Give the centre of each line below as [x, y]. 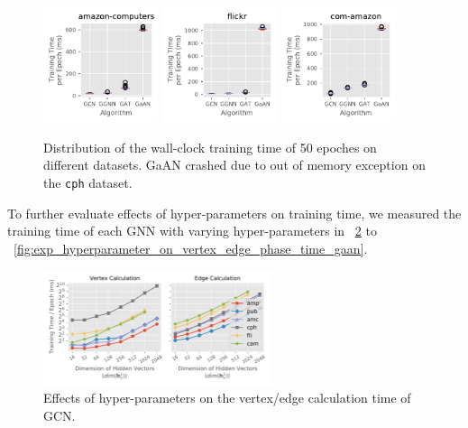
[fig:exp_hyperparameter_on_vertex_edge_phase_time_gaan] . [191, 248]
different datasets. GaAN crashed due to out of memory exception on [234, 165]
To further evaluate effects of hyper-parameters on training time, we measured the [234, 213]
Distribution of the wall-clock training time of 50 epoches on [210, 147]
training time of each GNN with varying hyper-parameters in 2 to [192, 231]
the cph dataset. [88, 182]
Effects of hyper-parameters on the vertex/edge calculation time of [227, 398]
